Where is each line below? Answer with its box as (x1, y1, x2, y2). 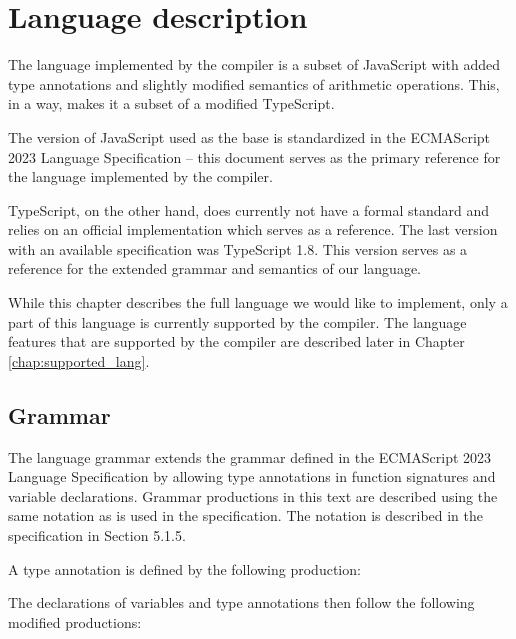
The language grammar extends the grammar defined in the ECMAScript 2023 (8, 446, 492, 467)
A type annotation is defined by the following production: (8, 558, 361, 579)
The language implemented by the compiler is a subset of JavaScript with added (8, 54, 501, 75)
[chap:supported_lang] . (8, 350, 150, 371)
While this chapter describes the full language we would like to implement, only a (8, 292, 508, 313)
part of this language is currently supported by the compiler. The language (8, 311, 467, 332)
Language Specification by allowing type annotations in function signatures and (8, 466, 496, 487)
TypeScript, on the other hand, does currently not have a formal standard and (8, 199, 490, 220)
